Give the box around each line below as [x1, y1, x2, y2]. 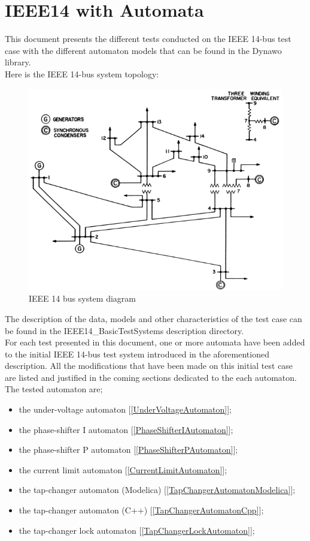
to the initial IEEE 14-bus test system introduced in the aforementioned [5, 347, 269, 360]
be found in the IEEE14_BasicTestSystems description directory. [5, 324, 244, 336]
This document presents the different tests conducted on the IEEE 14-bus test [5, 32, 291, 45]
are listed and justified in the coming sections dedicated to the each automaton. [5, 371, 297, 383]
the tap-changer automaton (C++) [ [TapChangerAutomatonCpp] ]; [19, 504, 264, 516]
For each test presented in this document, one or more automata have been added [5, 336, 305, 348]
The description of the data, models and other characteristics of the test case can [5, 312, 302, 324]
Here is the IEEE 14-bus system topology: [5, 67, 159, 80]
